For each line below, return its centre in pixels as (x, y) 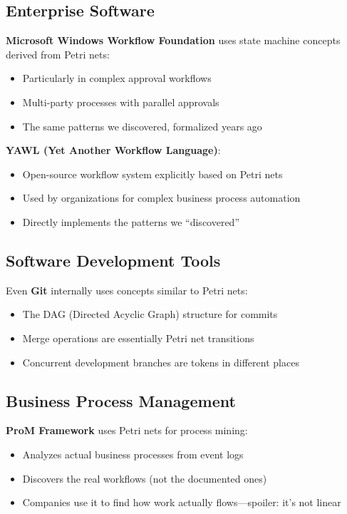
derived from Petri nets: (58, 54)
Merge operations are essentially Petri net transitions (138, 338)
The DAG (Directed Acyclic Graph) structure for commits (150, 314)
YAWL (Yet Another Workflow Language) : (113, 150)
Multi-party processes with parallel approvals (121, 102)
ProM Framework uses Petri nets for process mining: (127, 430)
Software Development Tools (113, 260)
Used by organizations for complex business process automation (161, 198)
